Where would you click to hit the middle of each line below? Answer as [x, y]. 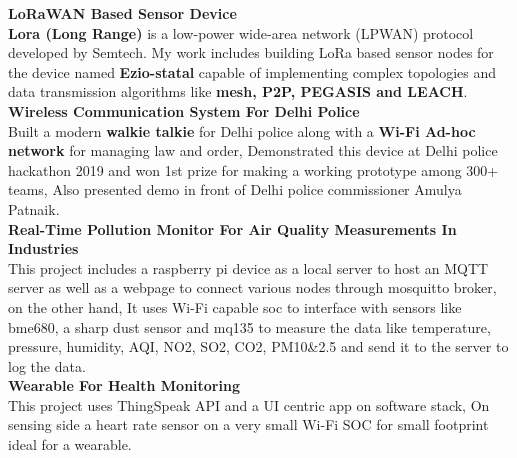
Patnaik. [34, 208]
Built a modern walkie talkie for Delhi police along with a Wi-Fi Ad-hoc [242, 130]
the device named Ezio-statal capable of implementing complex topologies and [252, 71]
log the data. [47, 365]
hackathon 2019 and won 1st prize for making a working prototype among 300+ [253, 169]
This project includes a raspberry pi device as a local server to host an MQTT [248, 267]
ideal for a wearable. [70, 444]
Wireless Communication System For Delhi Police [184, 110]
